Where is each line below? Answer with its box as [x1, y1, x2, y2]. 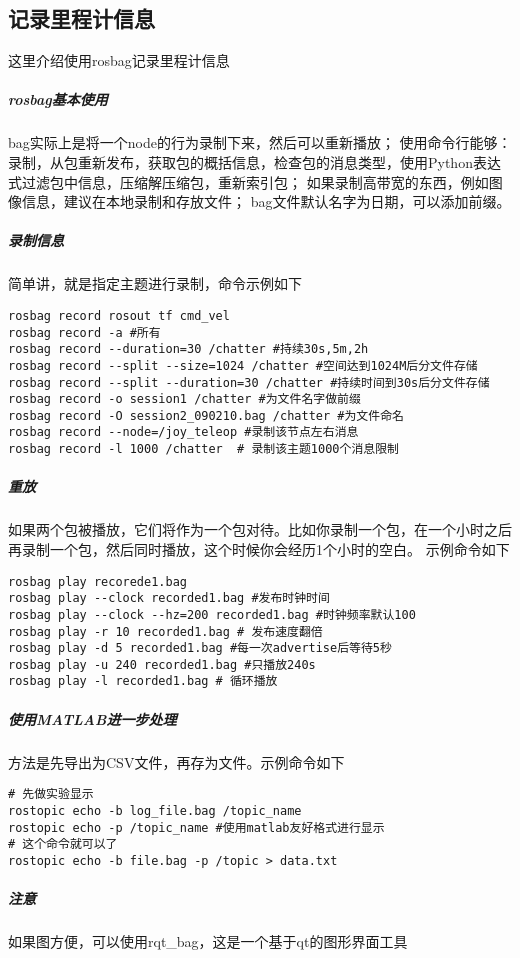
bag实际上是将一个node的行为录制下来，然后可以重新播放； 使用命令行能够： [8, 132, 512, 153]
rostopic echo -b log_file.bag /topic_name [8, 803, 302, 818]
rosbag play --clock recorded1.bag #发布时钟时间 [8, 591, 330, 606]
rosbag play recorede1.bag [8, 574, 187, 589]
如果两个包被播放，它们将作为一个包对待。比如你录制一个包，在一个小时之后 [8, 519, 512, 540]
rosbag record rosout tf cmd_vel [8, 308, 230, 323]
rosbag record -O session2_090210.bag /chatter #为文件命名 [8, 408, 404, 423]
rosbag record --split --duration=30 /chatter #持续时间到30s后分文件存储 [8, 375, 490, 390]
